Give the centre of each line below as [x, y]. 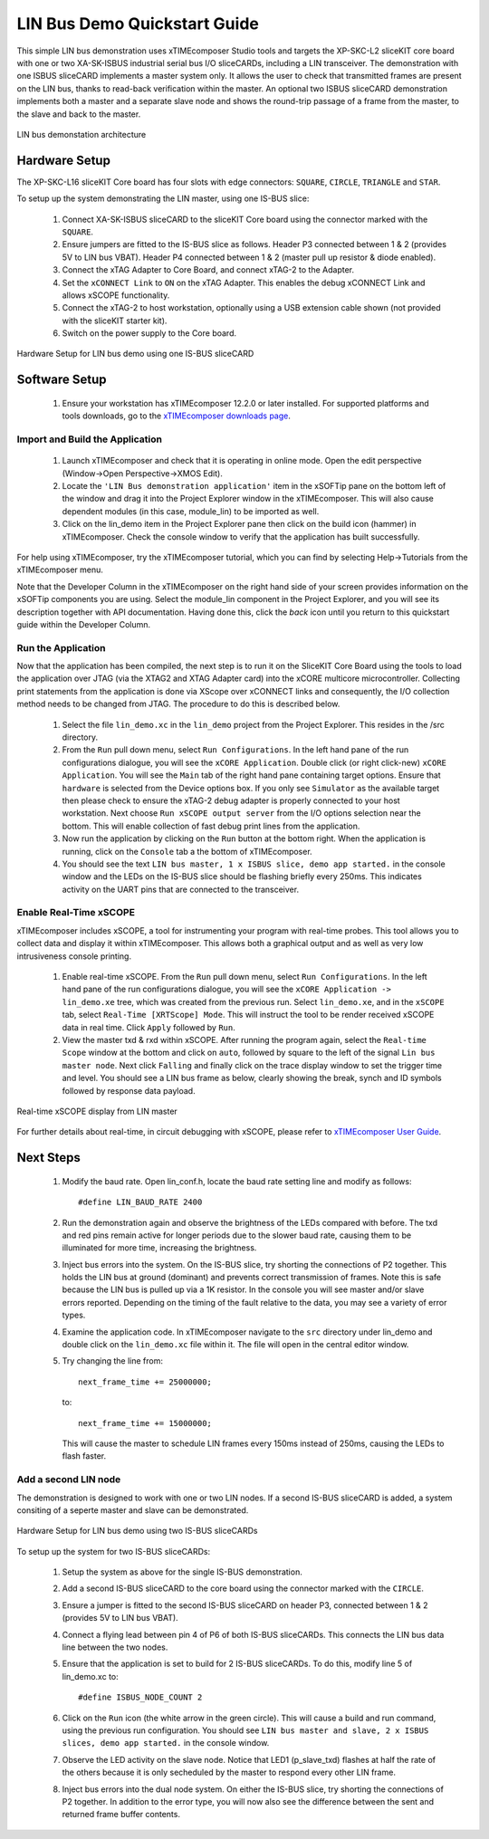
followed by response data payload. [129, 1090]
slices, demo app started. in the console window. [166, 1743]
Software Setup [62, 380]
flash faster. [84, 1456]
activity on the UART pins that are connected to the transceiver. [180, 889]
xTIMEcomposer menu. [60, 570]
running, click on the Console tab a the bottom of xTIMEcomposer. [187, 851]
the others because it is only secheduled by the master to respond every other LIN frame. [229, 1772]
